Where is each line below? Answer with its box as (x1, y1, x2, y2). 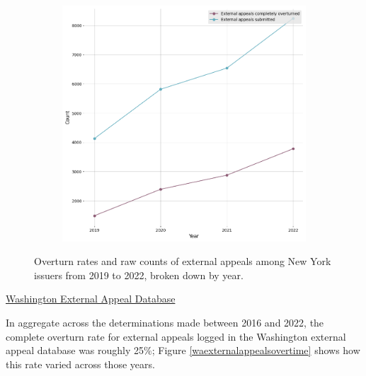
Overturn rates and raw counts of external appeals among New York (34, 254, 331, 269)
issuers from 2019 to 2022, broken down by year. (34, 267, 244, 282)
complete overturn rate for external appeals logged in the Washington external (6, 329, 346, 343)
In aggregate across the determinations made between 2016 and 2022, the (6, 315, 324, 329)
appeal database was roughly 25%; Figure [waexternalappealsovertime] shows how (6, 343, 360, 358)
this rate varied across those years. (6, 356, 155, 371)
